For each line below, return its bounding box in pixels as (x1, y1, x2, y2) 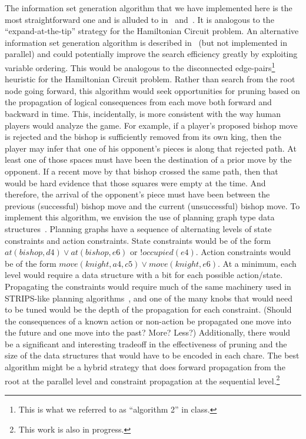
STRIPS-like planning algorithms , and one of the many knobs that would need (5, 291, 293, 304)
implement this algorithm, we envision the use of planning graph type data (5, 211, 275, 223)
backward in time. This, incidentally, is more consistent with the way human (5, 108, 281, 119)
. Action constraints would (195, 246, 291, 258)
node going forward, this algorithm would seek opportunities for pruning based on (5, 84, 300, 96)
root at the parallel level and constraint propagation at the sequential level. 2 (5, 373, 280, 387)
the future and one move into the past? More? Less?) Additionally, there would (5, 326, 291, 339)
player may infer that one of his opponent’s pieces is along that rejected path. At (5, 142, 297, 154)
